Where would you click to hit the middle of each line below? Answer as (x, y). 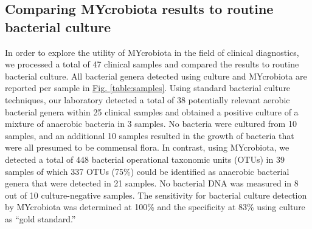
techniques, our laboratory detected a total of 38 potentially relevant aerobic (147, 99)
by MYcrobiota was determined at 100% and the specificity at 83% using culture (155, 207)
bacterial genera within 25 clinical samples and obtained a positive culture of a (152, 111)
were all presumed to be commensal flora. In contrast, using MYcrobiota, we (147, 147)
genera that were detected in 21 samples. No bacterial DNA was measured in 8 (152, 183)
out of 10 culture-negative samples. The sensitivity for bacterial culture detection (156, 195)
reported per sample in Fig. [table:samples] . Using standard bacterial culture (148, 88)
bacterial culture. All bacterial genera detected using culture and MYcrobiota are (156, 76)
